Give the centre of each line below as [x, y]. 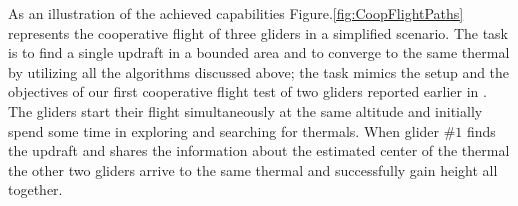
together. [35, 189]
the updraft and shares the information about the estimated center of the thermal [259, 150]
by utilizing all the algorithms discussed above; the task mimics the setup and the [259, 71]
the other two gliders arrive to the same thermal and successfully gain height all [253, 169]
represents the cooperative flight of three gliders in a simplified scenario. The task [258, 32]
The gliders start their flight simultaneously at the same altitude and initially [245, 110]
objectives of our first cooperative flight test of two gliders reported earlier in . [247, 91]
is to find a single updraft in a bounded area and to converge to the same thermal [259, 52]
